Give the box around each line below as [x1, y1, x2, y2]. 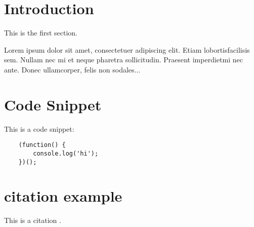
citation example [4, 185, 122, 206]
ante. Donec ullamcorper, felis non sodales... [4, 64, 141, 74]
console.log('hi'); [33, 149, 99, 157]
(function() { [18, 141, 66, 149]
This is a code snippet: [4, 123, 74, 134]
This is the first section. [4, 27, 77, 38]
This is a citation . [4, 215, 61, 225]
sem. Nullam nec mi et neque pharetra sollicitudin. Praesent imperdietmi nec [4, 54, 243, 65]
